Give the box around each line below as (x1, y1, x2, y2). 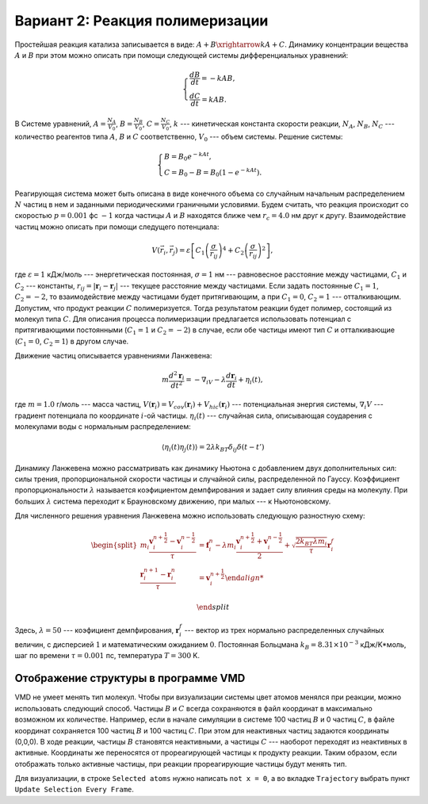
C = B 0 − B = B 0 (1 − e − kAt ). (163, 167, 262, 178)
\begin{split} (90, 541, 138, 550)
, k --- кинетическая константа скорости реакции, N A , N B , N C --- (169, 119, 396, 130)
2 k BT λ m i (295, 537, 327, 547)
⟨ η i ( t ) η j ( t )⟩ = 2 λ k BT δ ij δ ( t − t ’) (161, 442, 265, 454)
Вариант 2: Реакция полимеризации (14, 12, 269, 29)
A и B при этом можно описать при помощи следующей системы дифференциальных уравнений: (14, 50, 349, 59)
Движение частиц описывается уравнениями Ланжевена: (14, 351, 212, 361)
